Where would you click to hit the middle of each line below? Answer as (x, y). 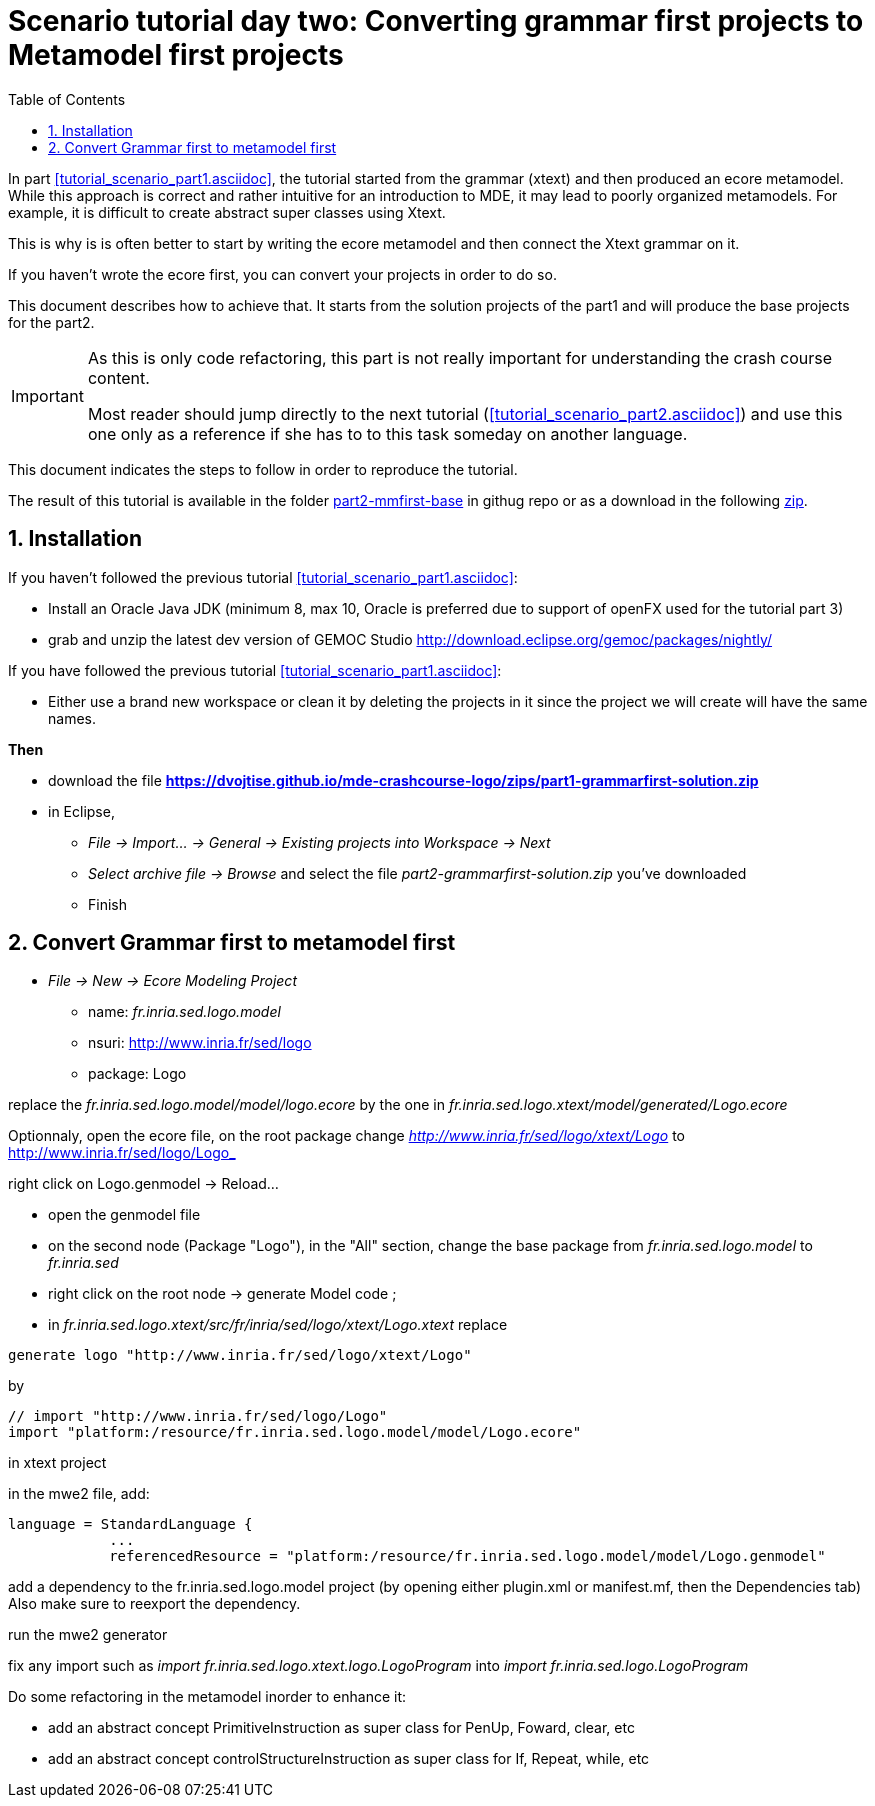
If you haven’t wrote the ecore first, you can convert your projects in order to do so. (282, 274)
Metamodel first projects (176, 55)
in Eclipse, (81, 811)
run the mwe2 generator (88, 1635)
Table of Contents (67, 99)
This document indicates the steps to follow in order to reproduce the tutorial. (263, 469)
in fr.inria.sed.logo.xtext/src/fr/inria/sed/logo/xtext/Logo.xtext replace (278, 1325)
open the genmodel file (124, 1215)
